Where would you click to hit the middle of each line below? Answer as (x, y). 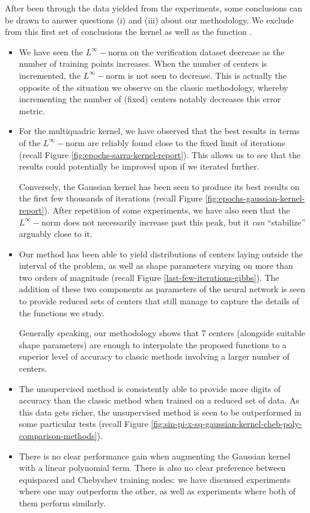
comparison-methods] (58, 435)
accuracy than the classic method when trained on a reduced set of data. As (159, 400)
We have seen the (51, 51)
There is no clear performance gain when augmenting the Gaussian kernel (155, 456)
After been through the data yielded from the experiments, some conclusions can (154, 8)
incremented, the (50, 75)
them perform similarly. (62, 502)
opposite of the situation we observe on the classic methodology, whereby (153, 87)
